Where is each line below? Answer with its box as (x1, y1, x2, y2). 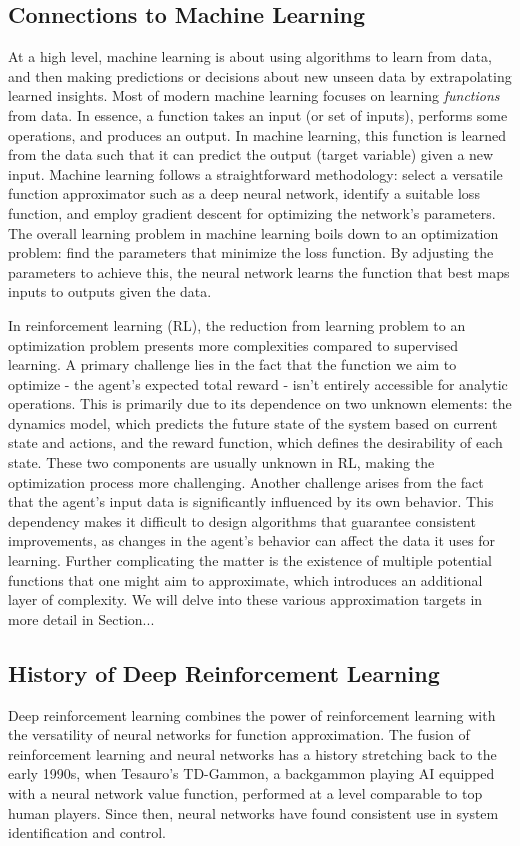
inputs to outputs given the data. (8, 281, 212, 302)
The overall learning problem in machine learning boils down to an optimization (8, 222, 499, 243)
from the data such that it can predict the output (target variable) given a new (8, 144, 494, 165)
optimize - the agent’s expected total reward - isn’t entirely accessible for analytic (8, 373, 508, 394)
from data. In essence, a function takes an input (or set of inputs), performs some (8, 104, 508, 125)
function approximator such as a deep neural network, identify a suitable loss (8, 183, 480, 204)
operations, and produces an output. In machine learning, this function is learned (8, 124, 506, 145)
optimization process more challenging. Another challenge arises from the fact (8, 471, 484, 492)
